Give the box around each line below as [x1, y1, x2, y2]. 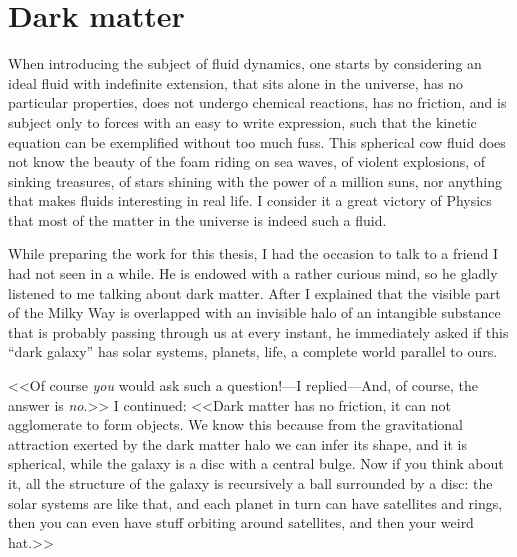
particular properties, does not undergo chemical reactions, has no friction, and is [8, 92, 507, 113]
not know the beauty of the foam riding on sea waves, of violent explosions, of [8, 151, 486, 172]
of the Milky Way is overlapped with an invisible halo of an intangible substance [8, 302, 501, 323]
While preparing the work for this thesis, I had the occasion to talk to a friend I [8, 243, 499, 264]
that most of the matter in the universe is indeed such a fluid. [8, 209, 387, 230]
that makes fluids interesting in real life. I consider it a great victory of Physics [8, 190, 492, 211]
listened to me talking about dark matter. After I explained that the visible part [8, 282, 501, 303]
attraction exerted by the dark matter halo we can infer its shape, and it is [8, 433, 467, 454]
